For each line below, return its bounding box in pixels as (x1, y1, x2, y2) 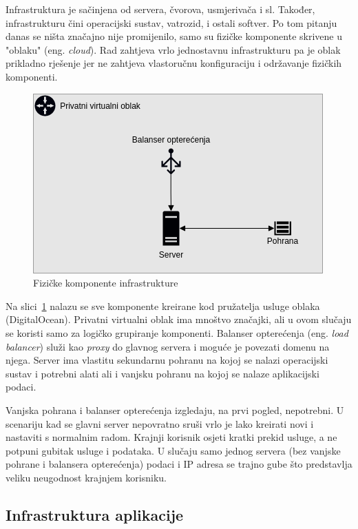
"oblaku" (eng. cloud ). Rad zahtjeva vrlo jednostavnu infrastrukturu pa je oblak (6, 42, 341, 56)
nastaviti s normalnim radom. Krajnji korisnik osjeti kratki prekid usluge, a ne (6, 430, 337, 444)
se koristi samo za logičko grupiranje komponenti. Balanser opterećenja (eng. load (6, 325, 348, 340)
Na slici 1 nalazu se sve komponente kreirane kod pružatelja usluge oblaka (6, 298, 320, 313)
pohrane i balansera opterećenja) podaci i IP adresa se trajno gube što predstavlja (6, 457, 352, 471)
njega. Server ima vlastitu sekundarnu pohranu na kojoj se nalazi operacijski (6, 353, 328, 367)
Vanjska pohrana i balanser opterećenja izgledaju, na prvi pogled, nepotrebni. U (6, 402, 344, 417)
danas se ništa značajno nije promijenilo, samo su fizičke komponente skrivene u (6, 29, 342, 43)
